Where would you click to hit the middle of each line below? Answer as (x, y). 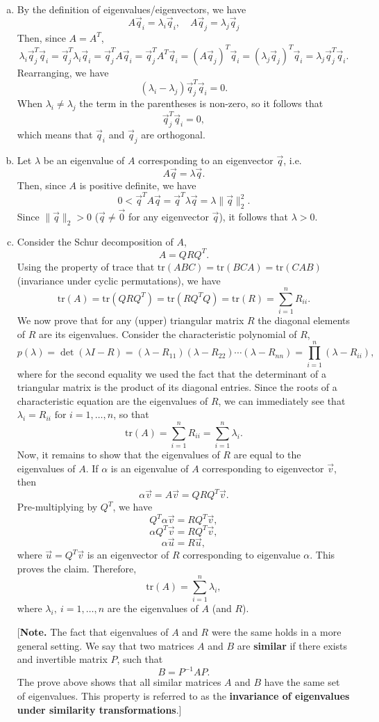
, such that (140, 659)
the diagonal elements (304, 320)
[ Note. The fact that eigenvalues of (93, 632)
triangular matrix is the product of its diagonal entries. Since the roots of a (177, 387)
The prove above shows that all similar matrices (119, 682)
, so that (131, 414)
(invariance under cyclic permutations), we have (119, 280)
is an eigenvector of (128, 555)
